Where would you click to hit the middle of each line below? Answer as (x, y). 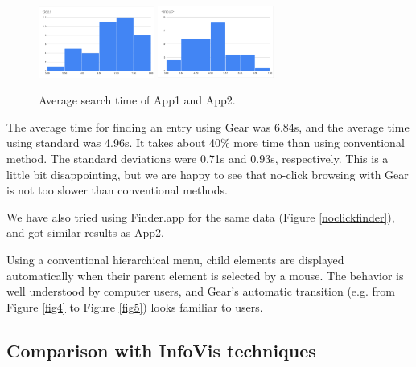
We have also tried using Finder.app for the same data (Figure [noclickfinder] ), (201, 216)
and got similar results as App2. (85, 232)
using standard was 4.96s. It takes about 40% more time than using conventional (206, 143)
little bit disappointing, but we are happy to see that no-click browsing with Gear (208, 174)
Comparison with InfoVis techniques (161, 350)
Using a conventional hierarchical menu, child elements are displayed (175, 260)
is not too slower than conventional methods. (117, 190)
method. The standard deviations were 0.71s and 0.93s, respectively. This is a (198, 159)
